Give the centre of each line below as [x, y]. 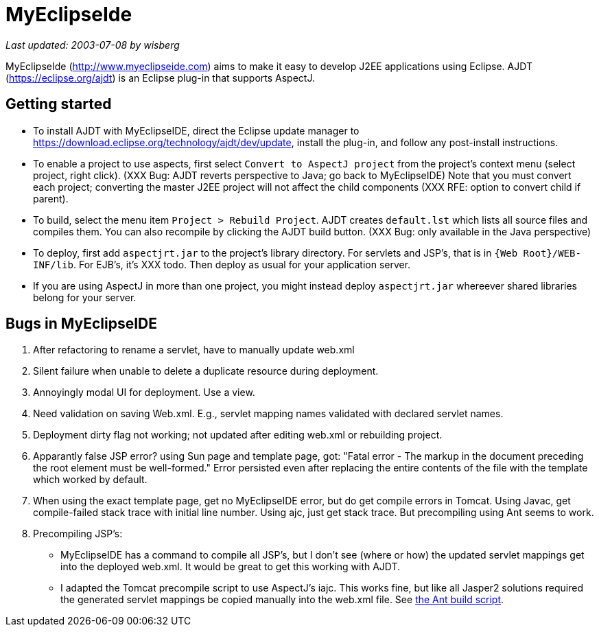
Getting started [59, 104]
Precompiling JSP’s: [78, 534]
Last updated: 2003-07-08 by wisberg [93, 45]
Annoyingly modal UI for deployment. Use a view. [144, 393]
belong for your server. [85, 297]
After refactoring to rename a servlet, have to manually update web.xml [194, 350]
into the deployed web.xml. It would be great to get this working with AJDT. [231, 567]
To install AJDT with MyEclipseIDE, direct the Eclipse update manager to [196, 130]
